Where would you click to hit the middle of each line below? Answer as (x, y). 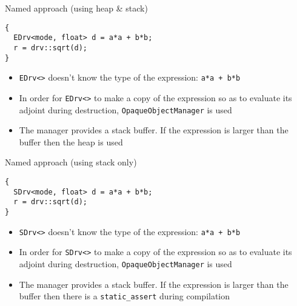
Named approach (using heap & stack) (76, 8)
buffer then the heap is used (71, 141)
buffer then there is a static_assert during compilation (125, 296)
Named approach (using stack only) (71, 162)
